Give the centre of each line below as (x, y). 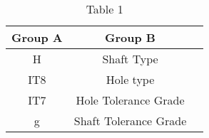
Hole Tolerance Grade (130, 100)
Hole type (130, 79)
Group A (37, 37)
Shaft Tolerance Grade (130, 121)
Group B (130, 37)
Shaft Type (130, 59)
